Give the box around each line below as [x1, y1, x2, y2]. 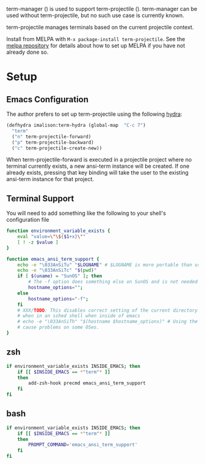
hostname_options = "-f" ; [28, 296, 88, 302]
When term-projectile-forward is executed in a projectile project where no [6, 156, 192, 163]
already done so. [6, 48, 49, 56]
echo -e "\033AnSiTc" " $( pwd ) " [17, 268, 97, 274]
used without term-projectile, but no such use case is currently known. [6, 12, 184, 19]
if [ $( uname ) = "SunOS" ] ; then [17, 273, 103, 279]
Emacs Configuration [6, 94, 89, 105]
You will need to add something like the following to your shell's [6, 209, 167, 217]
